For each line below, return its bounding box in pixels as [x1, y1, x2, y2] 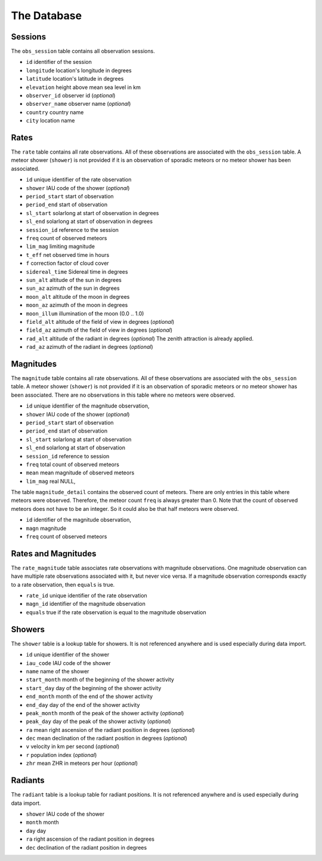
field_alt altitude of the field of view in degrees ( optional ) [26, 318, 175, 325]
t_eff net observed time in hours [26, 251, 110, 258]
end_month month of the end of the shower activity [26, 693, 153, 700]
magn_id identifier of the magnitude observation [26, 600, 145, 608]
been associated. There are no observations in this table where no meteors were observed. [11, 391, 236, 399]
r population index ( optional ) [26, 751, 97, 758]
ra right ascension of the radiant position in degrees [26, 835, 155, 842]
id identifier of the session [26, 59, 92, 66]
